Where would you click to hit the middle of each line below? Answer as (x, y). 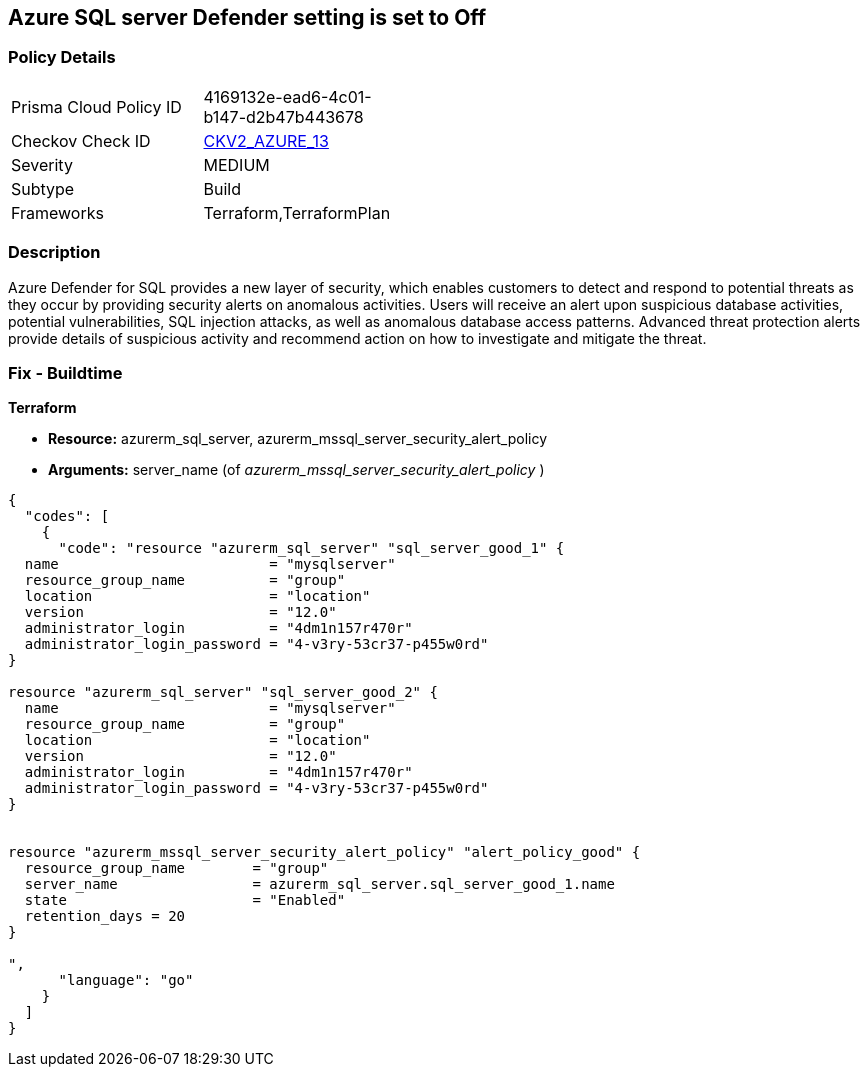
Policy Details (62, 57)
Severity (42, 164)
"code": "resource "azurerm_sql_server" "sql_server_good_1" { (311, 548)
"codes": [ (67, 516)
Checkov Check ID (81, 140)
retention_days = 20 (105, 916)
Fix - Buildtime (65, 372)
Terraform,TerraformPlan (297, 212)
